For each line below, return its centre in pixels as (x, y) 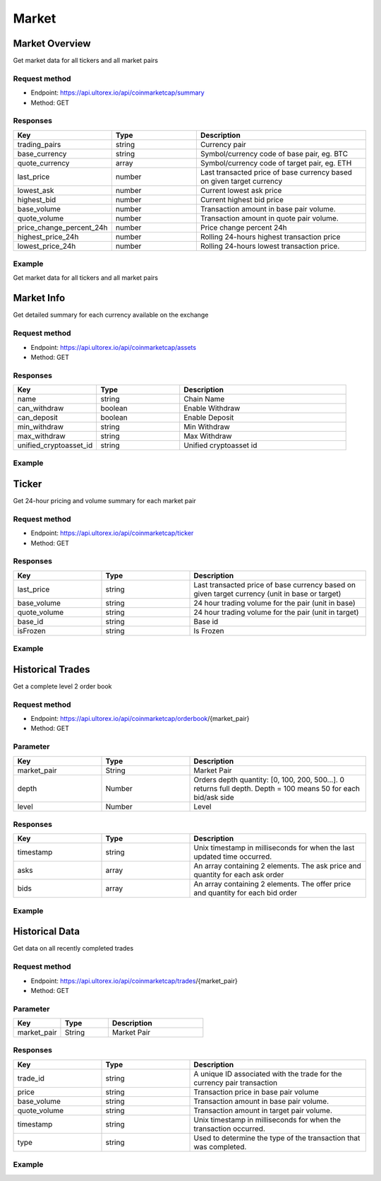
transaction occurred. (230, 1129)
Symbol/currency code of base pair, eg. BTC (274, 153)
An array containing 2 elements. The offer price (272, 884)
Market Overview (52, 43)
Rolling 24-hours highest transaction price (270, 237)
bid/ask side (214, 797)
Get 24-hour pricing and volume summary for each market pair (105, 501)
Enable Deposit (209, 418)
